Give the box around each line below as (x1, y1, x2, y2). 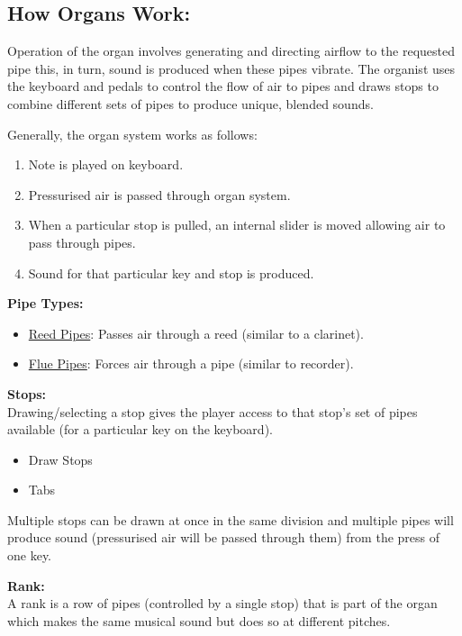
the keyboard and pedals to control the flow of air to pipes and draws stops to (7, 77, 439, 95)
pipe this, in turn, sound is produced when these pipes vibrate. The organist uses (7, 59, 456, 77)
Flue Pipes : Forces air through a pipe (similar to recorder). (28, 354, 354, 373)
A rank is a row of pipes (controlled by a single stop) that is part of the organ (7, 594, 438, 613)
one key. (7, 546, 51, 565)
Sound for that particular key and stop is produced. (28, 263, 314, 282)
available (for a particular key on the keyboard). (7, 420, 273, 439)
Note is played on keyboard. (28, 155, 184, 174)
